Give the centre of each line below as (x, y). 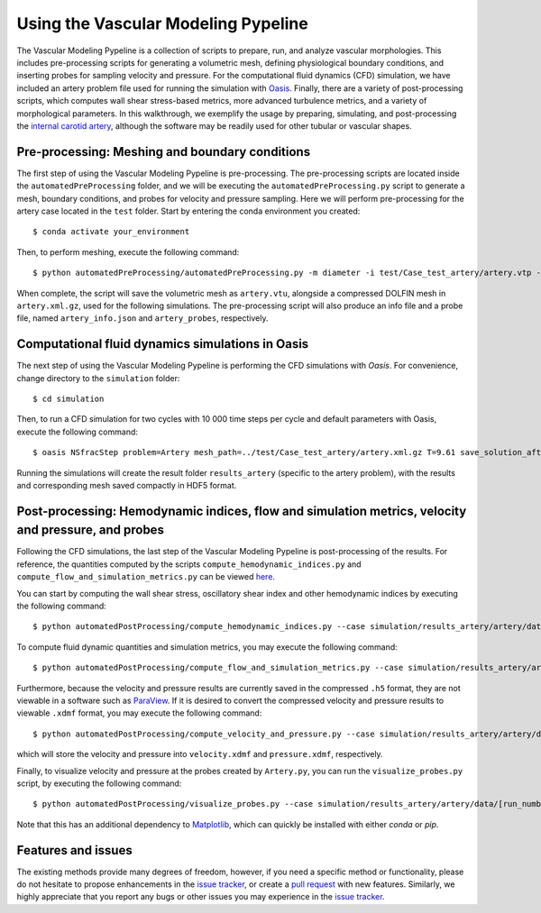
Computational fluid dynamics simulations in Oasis (163, 344)
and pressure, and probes (90, 530)
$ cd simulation (69, 399)
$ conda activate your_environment (111, 232)
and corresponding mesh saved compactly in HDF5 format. (127, 485)
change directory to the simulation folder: (98, 378)
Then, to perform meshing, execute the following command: (128, 251)
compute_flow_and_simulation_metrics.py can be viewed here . (146, 577)
